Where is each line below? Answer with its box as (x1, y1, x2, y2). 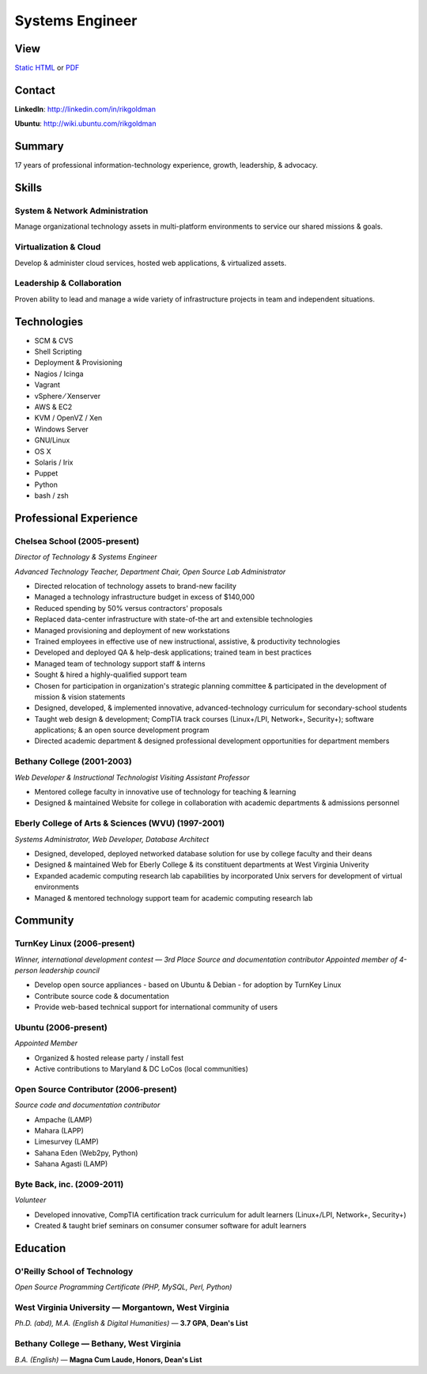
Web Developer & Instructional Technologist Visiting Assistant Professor (14, 772, 250, 782)
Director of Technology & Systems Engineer (14, 552, 157, 562)
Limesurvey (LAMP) (34, 1137, 99, 1147)
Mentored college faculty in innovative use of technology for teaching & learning (34, 788, 297, 797)
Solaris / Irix (34, 457, 74, 467)
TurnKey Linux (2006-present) (14, 938, 135, 949)
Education (14, 1241, 66, 1254)
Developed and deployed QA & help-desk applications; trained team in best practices (34, 647, 312, 657)
